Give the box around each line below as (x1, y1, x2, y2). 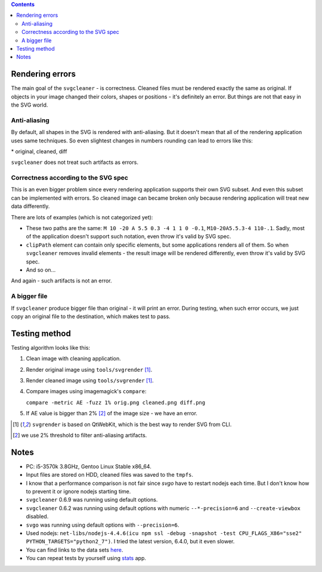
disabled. (26, 513, 49, 520)
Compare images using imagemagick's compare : (26, 388, 147, 395)
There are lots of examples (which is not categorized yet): (11, 213, 153, 220)
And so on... (26, 266, 56, 273)
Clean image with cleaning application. (26, 355, 122, 362)
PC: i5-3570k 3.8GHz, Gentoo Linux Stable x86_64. (26, 462, 151, 470)
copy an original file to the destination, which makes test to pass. (11, 313, 171, 320)
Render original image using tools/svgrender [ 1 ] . (26, 366, 153, 373)
